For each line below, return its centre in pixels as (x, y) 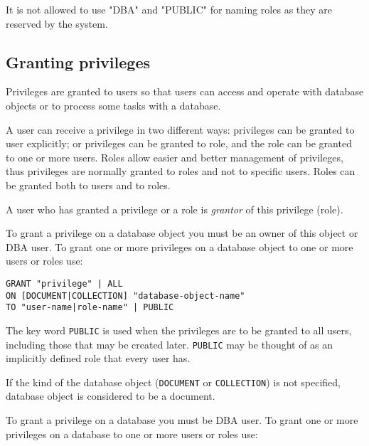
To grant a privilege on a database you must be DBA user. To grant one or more (182, 420)
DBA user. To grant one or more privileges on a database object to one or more (180, 246)
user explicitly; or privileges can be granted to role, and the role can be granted (179, 143)
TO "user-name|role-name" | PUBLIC (90, 308)
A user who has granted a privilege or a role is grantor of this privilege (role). (175, 209)
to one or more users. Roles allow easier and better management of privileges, (175, 157)
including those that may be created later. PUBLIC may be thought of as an (170, 344)
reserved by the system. (57, 23)
